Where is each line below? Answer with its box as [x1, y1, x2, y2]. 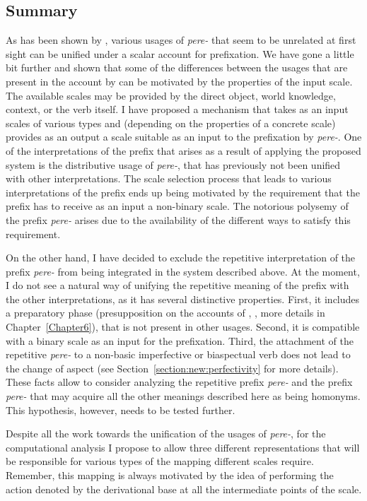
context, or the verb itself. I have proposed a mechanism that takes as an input [6, 102, 349, 117]
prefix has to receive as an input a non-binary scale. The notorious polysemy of [6, 199, 349, 213]
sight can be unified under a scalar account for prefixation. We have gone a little [6, 46, 354, 61]
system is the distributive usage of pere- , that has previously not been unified [6, 157, 341, 172]
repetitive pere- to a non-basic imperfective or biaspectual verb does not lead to [6, 347, 351, 362]
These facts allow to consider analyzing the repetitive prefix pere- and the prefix [6, 375, 353, 389]
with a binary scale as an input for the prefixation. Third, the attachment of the [6, 333, 354, 348]
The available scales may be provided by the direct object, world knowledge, [6, 88, 336, 102]
